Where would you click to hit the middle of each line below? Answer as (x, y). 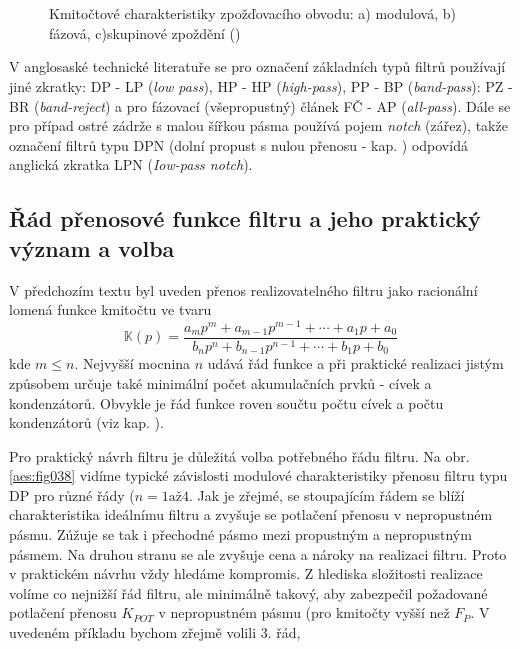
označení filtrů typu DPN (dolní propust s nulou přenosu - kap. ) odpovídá (238, 144)
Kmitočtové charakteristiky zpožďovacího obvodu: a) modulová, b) (252, 13)
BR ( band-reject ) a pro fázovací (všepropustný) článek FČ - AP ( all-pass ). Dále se (260, 105)
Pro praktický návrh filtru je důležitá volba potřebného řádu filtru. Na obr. (239, 455)
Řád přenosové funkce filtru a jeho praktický (245, 218)
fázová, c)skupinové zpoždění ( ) (145, 32)
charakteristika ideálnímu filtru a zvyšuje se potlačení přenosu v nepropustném (251, 514)
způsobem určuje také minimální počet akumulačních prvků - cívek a (220, 382)
